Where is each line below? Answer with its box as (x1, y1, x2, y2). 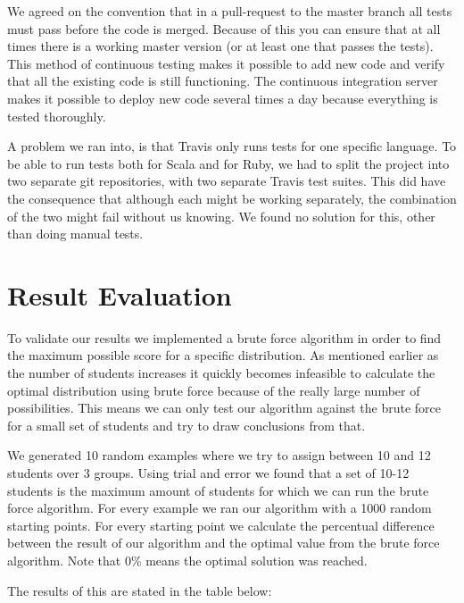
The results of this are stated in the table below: (7, 581, 272, 599)
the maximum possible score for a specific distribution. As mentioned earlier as (7, 346, 439, 364)
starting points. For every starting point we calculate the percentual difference (7, 515, 435, 534)
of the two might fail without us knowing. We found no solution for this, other (7, 206, 435, 225)
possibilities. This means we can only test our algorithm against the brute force (7, 398, 442, 417)
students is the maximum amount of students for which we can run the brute (7, 481, 429, 499)
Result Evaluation (7, 276, 232, 313)
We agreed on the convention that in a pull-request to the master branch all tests (7, 2, 452, 20)
